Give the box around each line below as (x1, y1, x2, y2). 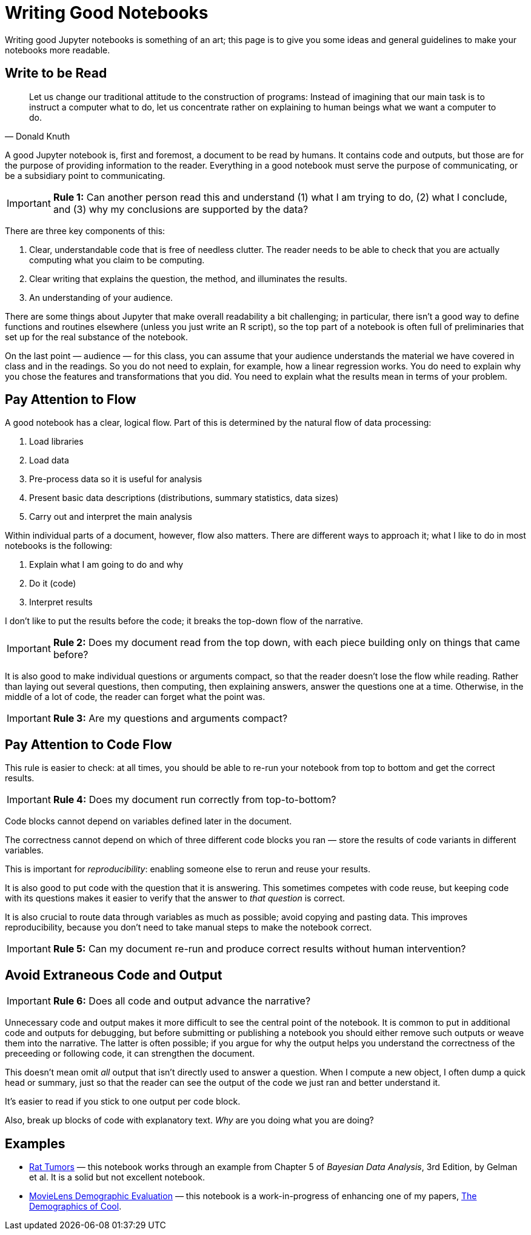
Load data (29, 455, 69, 466)
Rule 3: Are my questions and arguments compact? (53, 712, 288, 725)
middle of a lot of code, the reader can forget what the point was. (5, 692, 265, 702)
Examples (5, 1136, 65, 1151)
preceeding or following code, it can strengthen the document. (5, 1048, 255, 1059)
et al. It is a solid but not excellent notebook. (29, 1171, 205, 1182)
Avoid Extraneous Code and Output (5, 967, 222, 983)
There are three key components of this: (5, 225, 165, 236)
